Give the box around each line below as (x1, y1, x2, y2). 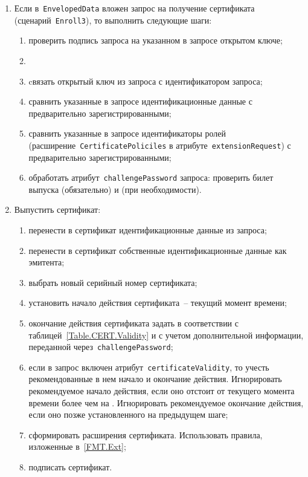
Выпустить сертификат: (14, 203, 101, 216)
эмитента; (28, 256, 65, 268)
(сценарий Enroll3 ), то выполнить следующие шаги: (14, 13, 212, 26)
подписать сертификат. (28, 461, 112, 473)
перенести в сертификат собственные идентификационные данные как (28, 244, 287, 256)
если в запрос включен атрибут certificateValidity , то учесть (28, 360, 269, 373)
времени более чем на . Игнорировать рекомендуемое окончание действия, (28, 396, 304, 409)
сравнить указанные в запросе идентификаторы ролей (28, 127, 226, 140)
